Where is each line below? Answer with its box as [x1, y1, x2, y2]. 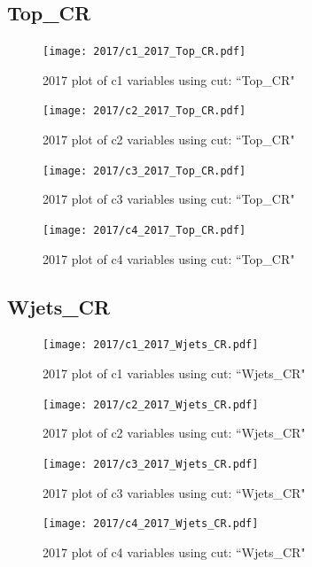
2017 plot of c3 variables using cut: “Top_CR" [43, 190, 295, 208]
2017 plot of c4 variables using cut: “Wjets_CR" [43, 542, 306, 561]
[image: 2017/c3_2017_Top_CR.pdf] [43, 164, 246, 177]
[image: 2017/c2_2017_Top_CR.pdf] [43, 105, 246, 118]
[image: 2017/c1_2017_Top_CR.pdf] [43, 45, 246, 58]
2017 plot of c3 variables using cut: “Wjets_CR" [43, 483, 306, 501]
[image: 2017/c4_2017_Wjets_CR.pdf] [43, 517, 259, 531]
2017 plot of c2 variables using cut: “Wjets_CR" [43, 423, 306, 442]
